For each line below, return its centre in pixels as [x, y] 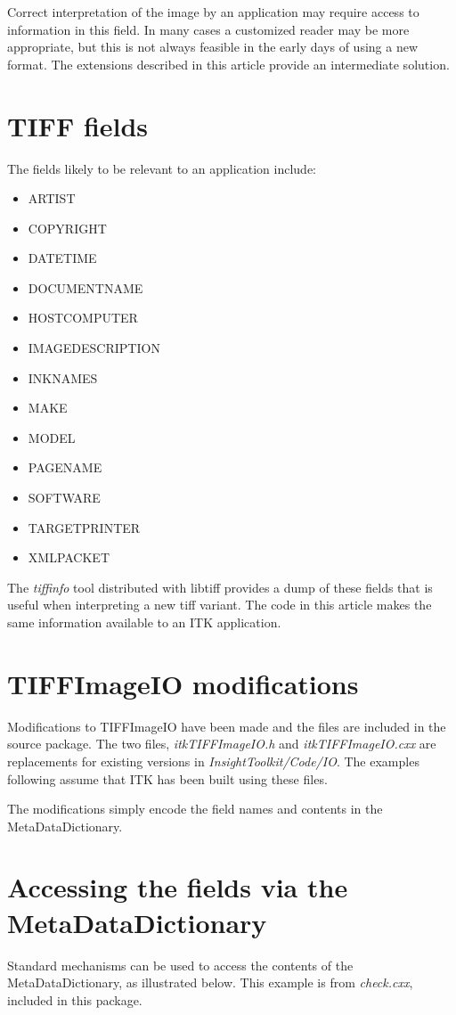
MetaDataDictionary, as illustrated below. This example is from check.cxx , [210, 982]
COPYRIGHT [67, 228]
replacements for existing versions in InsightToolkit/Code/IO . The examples [213, 761]
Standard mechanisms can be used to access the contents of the [180, 965]
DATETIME [62, 258]
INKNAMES [63, 377]
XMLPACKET [69, 557]
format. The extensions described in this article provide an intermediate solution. [228, 64]
